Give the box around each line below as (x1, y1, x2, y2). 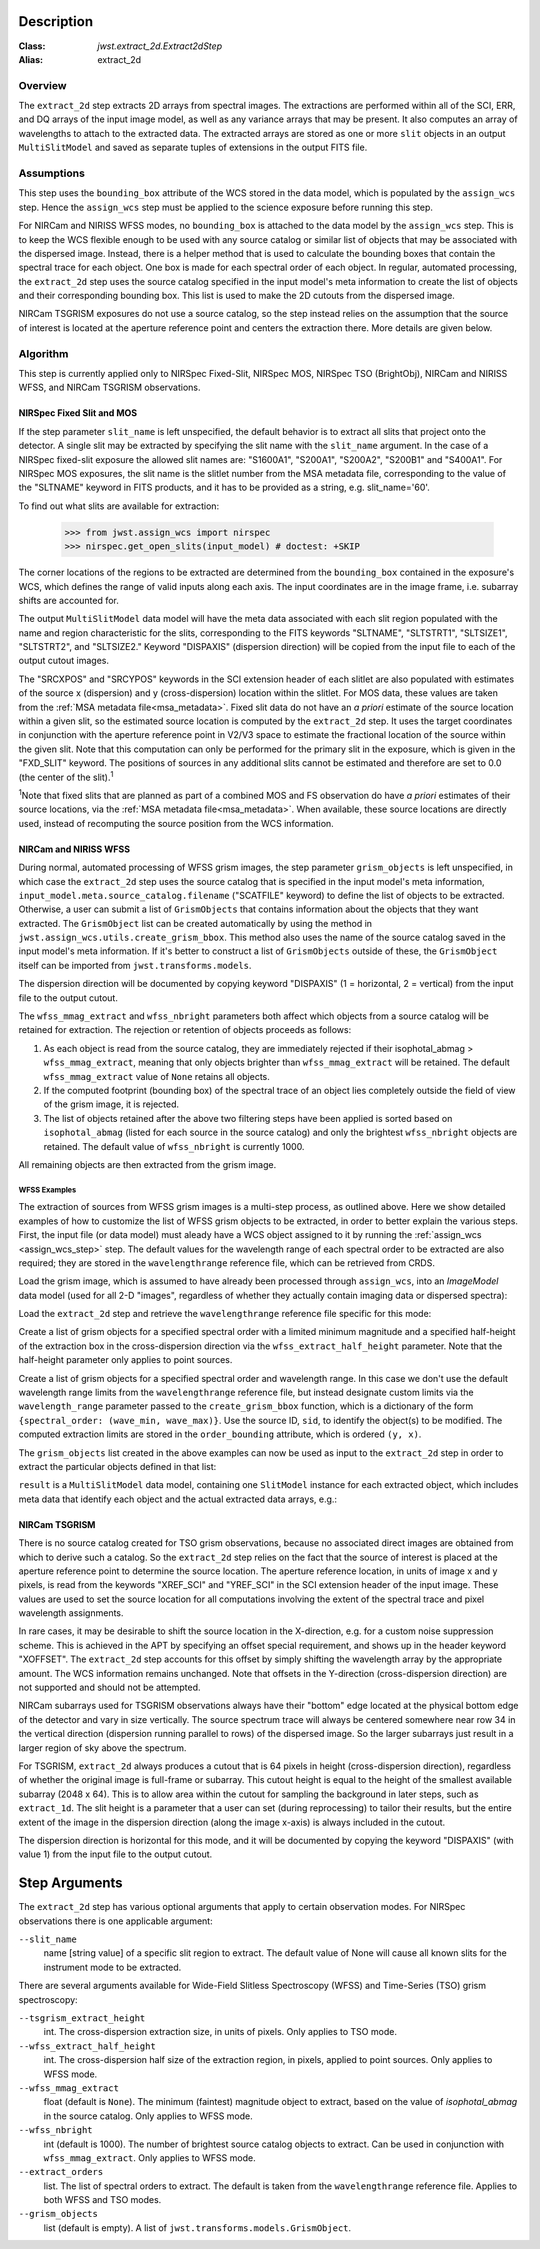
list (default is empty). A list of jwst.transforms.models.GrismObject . (43, 2221, 352, 2234)
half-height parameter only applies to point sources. (18, 1354, 233, 1366)
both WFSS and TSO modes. (43, 2194, 162, 2206)
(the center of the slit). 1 (18, 769, 114, 783)
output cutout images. (18, 655, 110, 667)
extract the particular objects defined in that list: (18, 1460, 217, 1472)
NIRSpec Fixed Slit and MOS (18, 407, 138, 419)
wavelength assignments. (18, 1607, 124, 1619)
